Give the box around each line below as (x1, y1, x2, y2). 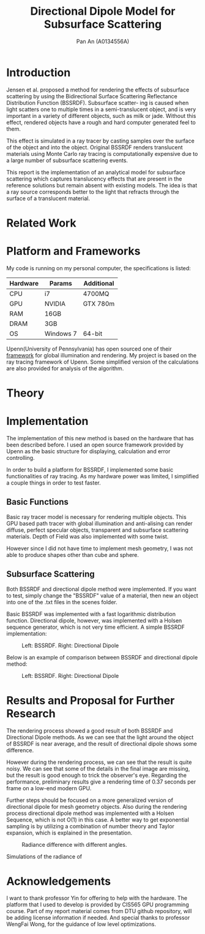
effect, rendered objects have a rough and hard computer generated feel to (6, 119, 196, 126)
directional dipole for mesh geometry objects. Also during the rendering (6, 803, 187, 810)
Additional (83, 279, 114, 287)
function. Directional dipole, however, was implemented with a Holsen (6, 617, 182, 624)
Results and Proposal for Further (6, 693, 175, 707)
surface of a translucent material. (6, 195, 91, 202)
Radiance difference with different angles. (21, 841, 127, 848)
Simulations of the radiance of (6, 852, 83, 860)
